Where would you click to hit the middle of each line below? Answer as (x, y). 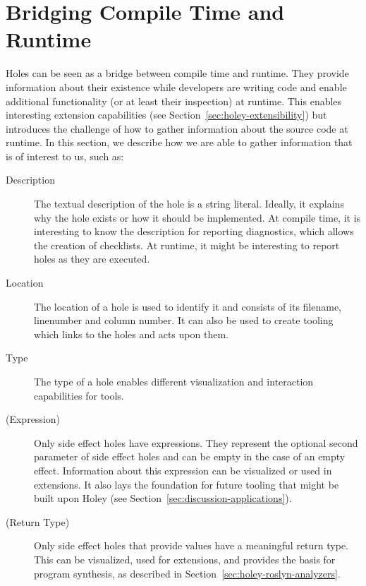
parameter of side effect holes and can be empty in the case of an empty (190, 456)
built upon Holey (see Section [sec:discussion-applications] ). (163, 498)
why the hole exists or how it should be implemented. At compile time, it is (197, 217)
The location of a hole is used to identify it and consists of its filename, (188, 306)
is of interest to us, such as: (65, 156)
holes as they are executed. (92, 259)
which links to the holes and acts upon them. (131, 334)
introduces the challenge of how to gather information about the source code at (177, 128)
